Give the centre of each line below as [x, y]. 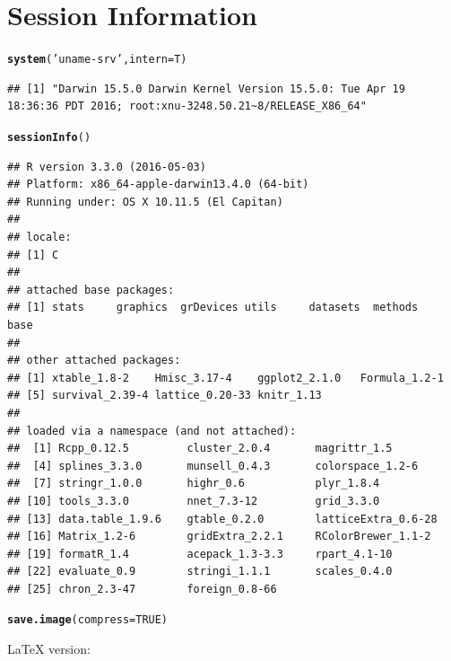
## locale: [39, 237]
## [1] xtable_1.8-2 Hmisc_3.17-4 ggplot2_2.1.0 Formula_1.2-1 [225, 378]
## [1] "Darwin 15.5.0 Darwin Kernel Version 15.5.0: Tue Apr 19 [206, 88]
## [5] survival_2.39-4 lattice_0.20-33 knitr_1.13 [165, 396]
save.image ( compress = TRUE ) [88, 620]
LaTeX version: [49, 649]
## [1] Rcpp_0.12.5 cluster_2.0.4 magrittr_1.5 [200, 449]
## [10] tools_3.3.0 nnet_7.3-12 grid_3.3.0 [194, 501]
